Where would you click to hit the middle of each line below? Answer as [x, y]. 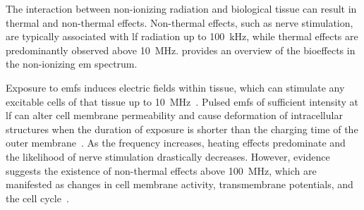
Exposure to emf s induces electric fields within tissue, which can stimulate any [175, 87]
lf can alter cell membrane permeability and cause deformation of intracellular [174, 115]
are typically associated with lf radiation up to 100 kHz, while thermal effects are [182, 36]
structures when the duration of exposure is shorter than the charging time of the [182, 129]
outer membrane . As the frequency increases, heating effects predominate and [176, 143]
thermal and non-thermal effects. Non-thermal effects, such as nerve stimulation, [180, 22]
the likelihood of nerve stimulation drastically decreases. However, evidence [168, 156]
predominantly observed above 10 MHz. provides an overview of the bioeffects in [181, 50]
